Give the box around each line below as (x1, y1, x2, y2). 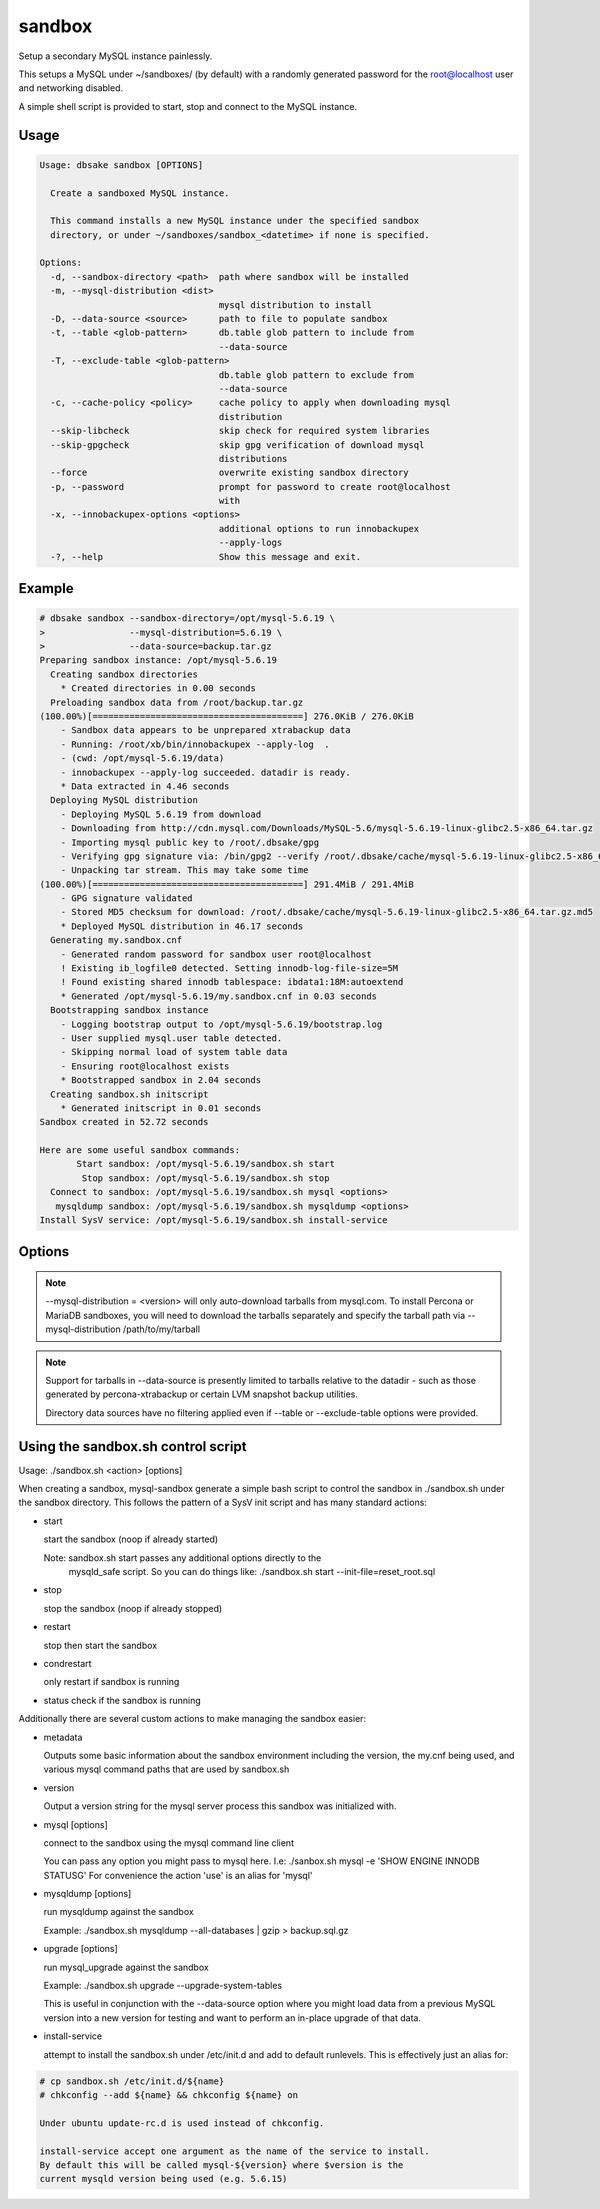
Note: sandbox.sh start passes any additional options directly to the (43, 1551, 322, 1564)
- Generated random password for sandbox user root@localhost (60, 948, 372, 960)
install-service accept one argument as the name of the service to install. (39, 2145, 430, 2157)
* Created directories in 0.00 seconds (60, 683, 257, 694)
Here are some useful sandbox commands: (39, 1145, 240, 1156)
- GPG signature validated (60, 893, 194, 904)
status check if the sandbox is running (43, 1694, 201, 1706)
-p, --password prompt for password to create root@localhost (50, 481, 452, 492)
